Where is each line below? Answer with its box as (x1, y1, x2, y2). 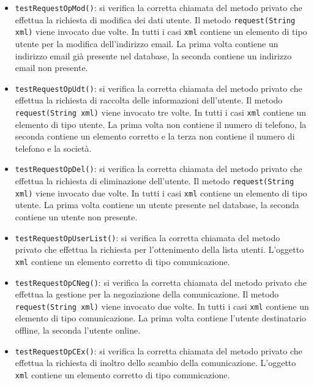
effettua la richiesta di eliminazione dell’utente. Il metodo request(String (15, 174, 294, 187)
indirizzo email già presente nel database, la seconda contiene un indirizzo (15, 49, 292, 62)
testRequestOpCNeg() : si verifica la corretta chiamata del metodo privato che (15, 275, 307, 288)
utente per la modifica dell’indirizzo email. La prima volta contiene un (15, 37, 278, 50)
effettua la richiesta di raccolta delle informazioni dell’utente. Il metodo (15, 94, 283, 107)
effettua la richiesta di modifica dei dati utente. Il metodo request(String (15, 13, 296, 26)
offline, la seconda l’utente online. (15, 324, 141, 336)
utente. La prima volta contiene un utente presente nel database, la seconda (15, 198, 299, 211)
